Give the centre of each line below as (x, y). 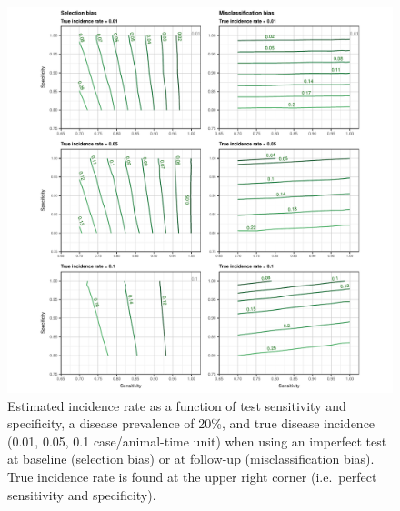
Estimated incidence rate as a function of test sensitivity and (177, 405)
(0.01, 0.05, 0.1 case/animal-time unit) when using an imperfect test (197, 441)
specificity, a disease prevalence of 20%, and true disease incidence (191, 423)
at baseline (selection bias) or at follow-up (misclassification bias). (191, 459)
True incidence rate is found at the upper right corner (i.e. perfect (192, 476)
